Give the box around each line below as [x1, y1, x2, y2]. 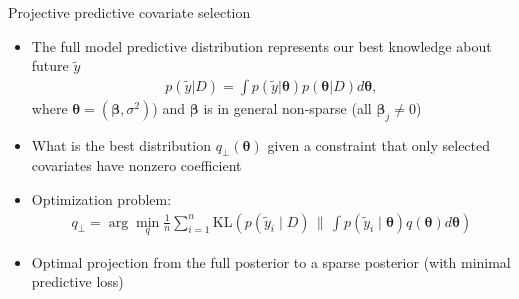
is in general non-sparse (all [203, 97, 372, 118]
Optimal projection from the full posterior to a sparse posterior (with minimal [31, 251, 511, 272]
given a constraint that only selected [267, 134, 491, 155]
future [31, 55, 69, 76]
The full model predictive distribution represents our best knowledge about [31, 35, 492, 56]
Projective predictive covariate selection [8, 2, 251, 22]
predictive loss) [31, 271, 124, 292]
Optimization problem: [31, 189, 172, 209]
